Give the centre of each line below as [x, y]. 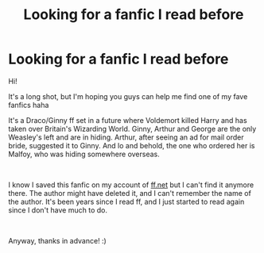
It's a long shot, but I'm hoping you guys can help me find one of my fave [128, 96]
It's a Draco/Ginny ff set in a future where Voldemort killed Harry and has [128, 120]
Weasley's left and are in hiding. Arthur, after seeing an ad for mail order [126, 137]
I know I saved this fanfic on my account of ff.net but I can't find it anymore [131, 185]
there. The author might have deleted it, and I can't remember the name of [130, 193]
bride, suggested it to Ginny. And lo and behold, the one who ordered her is [132, 145]
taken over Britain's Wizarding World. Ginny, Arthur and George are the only [132, 128]
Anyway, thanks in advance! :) [58, 240]
